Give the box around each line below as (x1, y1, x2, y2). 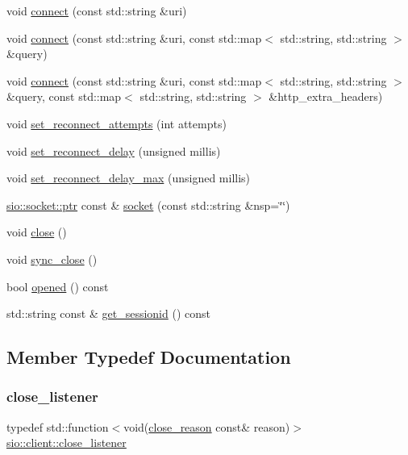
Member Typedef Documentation (6, 344, 291, 369)
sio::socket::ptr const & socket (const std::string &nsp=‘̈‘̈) (6, 196, 290, 213)
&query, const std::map (6, 88, 122, 105)
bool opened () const (6, 278, 109, 294)
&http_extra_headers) (269, 88, 383, 105)
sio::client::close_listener (6, 434, 127, 451)
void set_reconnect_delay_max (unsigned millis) (6, 169, 251, 186)
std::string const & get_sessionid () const (6, 305, 210, 322)
